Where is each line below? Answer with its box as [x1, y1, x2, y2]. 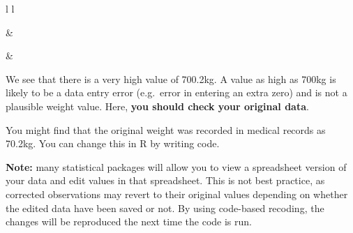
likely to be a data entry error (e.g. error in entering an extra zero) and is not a [6, 85, 347, 100]
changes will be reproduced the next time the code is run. [6, 214, 252, 229]
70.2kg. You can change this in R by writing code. [6, 136, 220, 151]
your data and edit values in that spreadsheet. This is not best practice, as [6, 173, 325, 188]
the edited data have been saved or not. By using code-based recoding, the [6, 200, 324, 215]
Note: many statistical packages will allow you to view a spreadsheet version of [6, 159, 347, 174]
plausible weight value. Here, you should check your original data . [6, 98, 309, 113]
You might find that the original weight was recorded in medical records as [6, 122, 326, 137]
